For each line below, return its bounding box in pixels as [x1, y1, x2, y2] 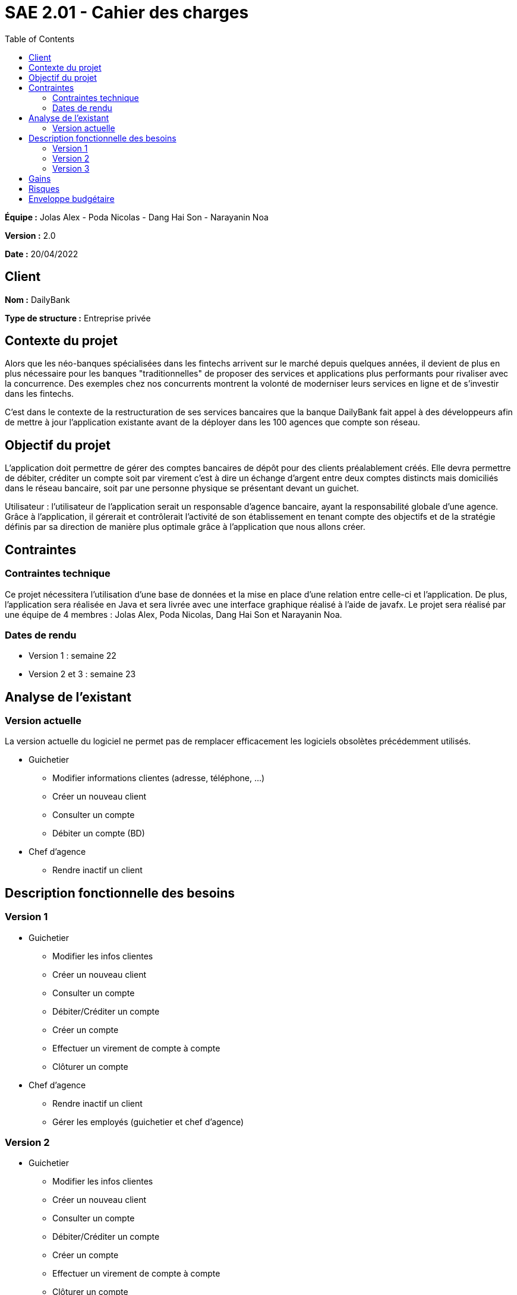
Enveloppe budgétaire [29, 193, 115, 204]
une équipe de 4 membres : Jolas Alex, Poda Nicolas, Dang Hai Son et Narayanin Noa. [5, 609, 342, 620]
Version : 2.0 [5, 230, 56, 241]
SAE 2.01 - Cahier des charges [5, 2, 249, 23]
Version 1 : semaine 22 [29, 650, 116, 661]
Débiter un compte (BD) [52, 828, 145, 839]
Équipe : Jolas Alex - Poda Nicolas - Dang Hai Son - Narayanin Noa [5, 211, 269, 222]
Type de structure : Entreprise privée [5, 312, 151, 323]
